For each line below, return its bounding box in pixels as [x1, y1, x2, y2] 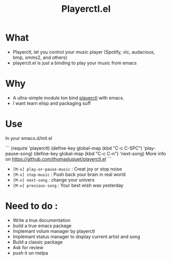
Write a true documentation [12, 217, 71, 223]
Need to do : [5, 200, 58, 212]
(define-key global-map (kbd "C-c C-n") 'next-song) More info [33, 150, 166, 156]
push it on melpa [12, 250, 49, 256]
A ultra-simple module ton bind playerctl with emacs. [12, 94, 124, 101]
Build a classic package [12, 239, 63, 245]
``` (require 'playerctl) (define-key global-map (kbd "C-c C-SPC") [5, 145, 142, 151]
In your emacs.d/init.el [5, 135, 52, 141]
